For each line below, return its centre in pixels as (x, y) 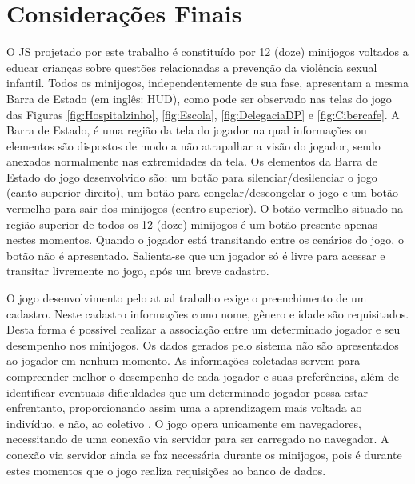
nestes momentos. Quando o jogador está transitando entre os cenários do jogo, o (205, 240)
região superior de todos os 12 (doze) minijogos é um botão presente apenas (192, 224)
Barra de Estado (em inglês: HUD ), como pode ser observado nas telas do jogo (199, 98)
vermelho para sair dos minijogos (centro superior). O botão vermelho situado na (205, 208)
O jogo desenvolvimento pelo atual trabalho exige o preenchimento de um (187, 298)
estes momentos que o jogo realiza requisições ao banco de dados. (166, 470)
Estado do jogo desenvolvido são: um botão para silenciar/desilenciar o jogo (192, 176)
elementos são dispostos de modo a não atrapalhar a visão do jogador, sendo (194, 145)
